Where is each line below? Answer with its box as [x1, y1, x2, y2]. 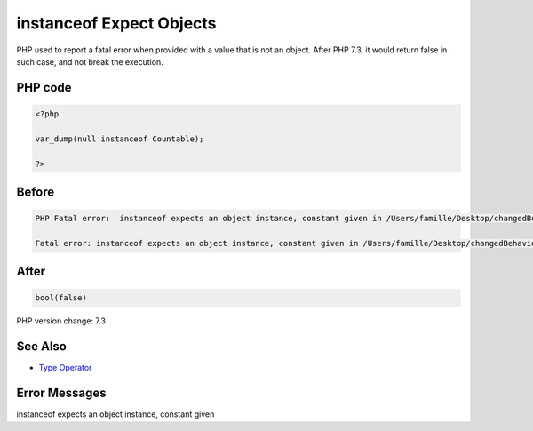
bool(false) [35, 293, 88, 303]
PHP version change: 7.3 [16, 315, 107, 326]
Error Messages [16, 386, 107, 401]
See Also [16, 339, 67, 355]
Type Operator [38, 363, 92, 373]
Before [16, 184, 55, 199]
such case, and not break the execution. [16, 56, 163, 67]
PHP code [16, 80, 72, 95]
